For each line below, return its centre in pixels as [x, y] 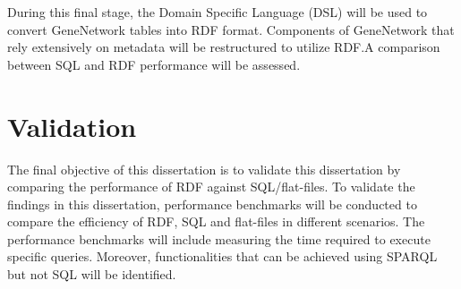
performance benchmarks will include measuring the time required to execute [219, 238]
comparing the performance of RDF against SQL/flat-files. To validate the [211, 187]
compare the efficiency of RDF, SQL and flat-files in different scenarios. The [216, 221]
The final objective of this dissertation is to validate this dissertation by [204, 169]
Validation [72, 126]
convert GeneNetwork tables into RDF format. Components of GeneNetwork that [231, 29]
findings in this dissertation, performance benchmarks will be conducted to [212, 204]
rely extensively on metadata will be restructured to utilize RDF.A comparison [224, 47]
